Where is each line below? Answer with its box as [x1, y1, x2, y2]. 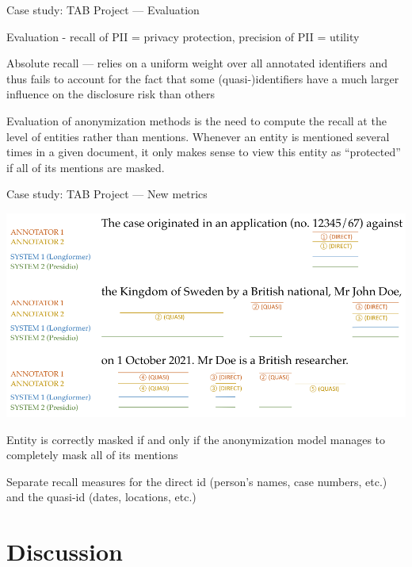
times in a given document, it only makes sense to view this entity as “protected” [6, 144, 401, 160]
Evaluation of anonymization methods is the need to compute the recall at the [6, 112, 387, 128]
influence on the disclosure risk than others [6, 86, 215, 102]
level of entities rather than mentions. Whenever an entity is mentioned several [6, 128, 390, 144]
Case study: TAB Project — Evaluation [6, 2, 200, 17]
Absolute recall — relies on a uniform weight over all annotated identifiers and [6, 55, 388, 71]
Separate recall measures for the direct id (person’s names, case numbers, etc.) [6, 473, 387, 489]
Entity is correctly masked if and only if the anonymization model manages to [6, 431, 386, 447]
